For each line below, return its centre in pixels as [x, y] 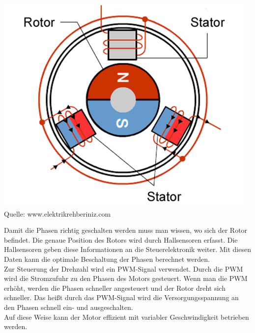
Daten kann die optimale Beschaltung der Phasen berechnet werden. [107, 259]
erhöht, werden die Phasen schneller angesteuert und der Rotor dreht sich [115, 288]
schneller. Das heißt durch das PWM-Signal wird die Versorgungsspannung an [121, 297]
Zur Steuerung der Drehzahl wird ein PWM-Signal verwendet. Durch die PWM [124, 268]
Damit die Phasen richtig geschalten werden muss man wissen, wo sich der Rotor [126, 230]
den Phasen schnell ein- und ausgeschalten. [69, 307]
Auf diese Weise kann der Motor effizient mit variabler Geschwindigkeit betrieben [127, 317]
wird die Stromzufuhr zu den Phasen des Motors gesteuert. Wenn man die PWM [126, 278]
